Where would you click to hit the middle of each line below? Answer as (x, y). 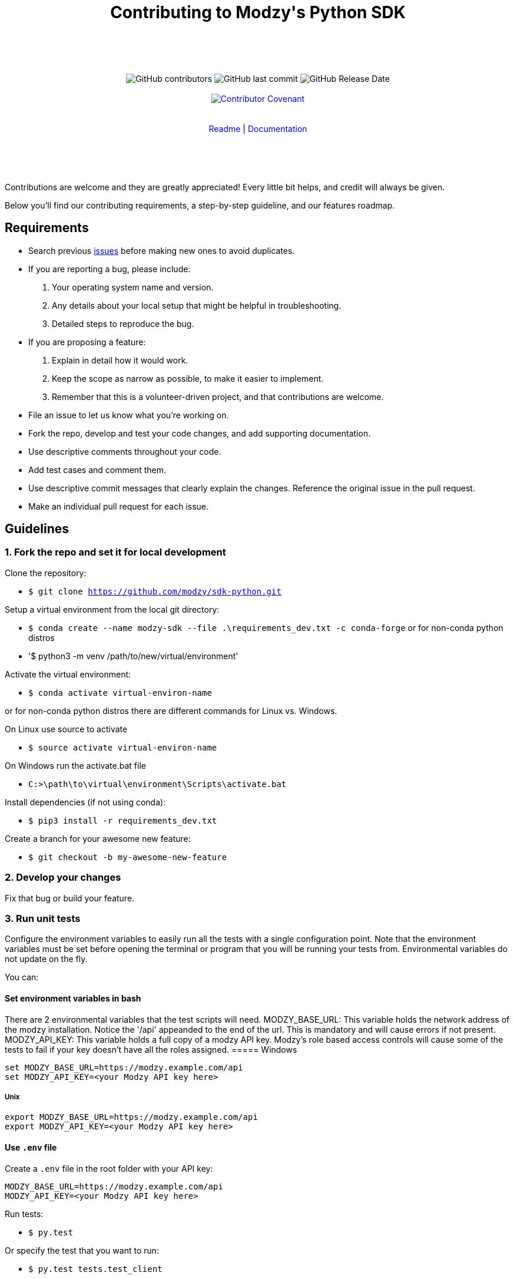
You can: (22, 977)
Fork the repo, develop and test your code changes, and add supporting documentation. (200, 433)
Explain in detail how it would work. (120, 360)
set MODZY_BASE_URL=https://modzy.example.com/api (124, 1067)
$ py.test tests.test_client (95, 1269)
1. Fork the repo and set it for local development (115, 552)
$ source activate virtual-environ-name (123, 747)
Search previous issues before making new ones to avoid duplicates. (162, 250)
